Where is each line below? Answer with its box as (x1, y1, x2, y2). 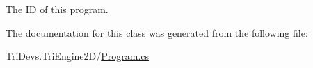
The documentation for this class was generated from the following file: (6, 25, 308, 40)
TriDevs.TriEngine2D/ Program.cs (6, 49, 150, 63)
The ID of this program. (6, 2, 109, 16)
